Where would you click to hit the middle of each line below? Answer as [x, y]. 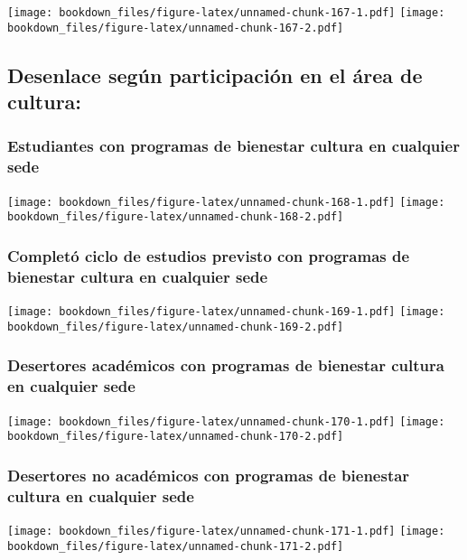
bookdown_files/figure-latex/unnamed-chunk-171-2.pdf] [176, 546]
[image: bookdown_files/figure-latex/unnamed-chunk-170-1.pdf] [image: [226, 421]
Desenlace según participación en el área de [215, 75]
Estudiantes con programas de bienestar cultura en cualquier [233, 146]
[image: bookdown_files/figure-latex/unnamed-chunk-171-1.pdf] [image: [226, 531]
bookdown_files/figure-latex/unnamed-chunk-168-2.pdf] [176, 217]
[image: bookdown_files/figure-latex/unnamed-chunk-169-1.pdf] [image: [226, 312]
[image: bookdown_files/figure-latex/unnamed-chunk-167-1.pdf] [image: [226, 13]
